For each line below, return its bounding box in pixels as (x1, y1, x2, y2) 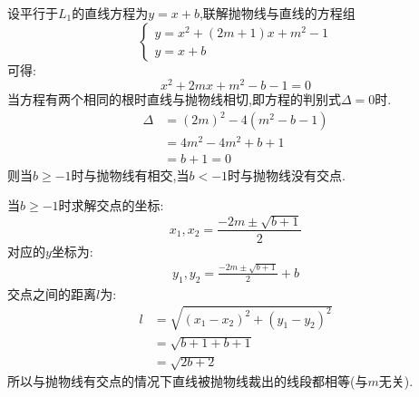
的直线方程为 (72, 4, 149, 22)
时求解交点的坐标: (58, 196, 164, 215)
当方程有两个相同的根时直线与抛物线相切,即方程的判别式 (7, 90, 341, 109)
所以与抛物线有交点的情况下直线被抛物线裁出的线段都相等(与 (7, 372, 368, 391)
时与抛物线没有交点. (228, 165, 346, 184)
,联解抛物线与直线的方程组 (199, 4, 356, 22)
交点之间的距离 (7, 284, 96, 303)
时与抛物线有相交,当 (71, 165, 190, 184)
